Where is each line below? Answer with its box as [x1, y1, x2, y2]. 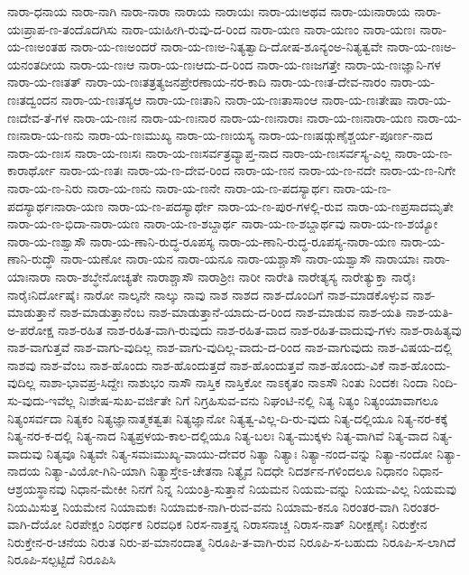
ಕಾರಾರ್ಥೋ [7, 161, 56, 180]
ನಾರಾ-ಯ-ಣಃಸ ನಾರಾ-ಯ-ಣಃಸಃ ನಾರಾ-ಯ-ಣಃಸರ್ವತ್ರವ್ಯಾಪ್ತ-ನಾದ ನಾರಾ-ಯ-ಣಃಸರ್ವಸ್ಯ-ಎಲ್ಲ [7, 143, 391, 162]
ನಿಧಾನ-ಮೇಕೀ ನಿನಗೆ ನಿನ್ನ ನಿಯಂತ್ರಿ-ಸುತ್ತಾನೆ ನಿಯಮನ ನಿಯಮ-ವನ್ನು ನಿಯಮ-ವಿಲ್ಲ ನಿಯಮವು [70, 479, 456, 498]
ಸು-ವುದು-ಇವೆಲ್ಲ [7, 391, 76, 410]
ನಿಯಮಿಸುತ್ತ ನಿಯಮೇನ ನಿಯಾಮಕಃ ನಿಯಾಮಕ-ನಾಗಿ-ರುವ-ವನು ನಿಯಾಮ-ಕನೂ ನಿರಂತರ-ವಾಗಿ [7, 496, 400, 515]
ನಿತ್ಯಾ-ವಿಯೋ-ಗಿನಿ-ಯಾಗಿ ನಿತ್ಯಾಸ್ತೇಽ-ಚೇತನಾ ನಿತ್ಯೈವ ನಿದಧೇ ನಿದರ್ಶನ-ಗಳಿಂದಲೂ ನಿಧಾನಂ [44, 461, 409, 480]
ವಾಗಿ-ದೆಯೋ [7, 515, 62, 533]
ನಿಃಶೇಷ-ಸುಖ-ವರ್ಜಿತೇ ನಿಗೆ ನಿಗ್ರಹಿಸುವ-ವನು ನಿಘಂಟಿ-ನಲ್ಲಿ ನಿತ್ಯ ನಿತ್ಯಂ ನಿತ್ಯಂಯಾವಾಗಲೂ [78, 391, 438, 410]
